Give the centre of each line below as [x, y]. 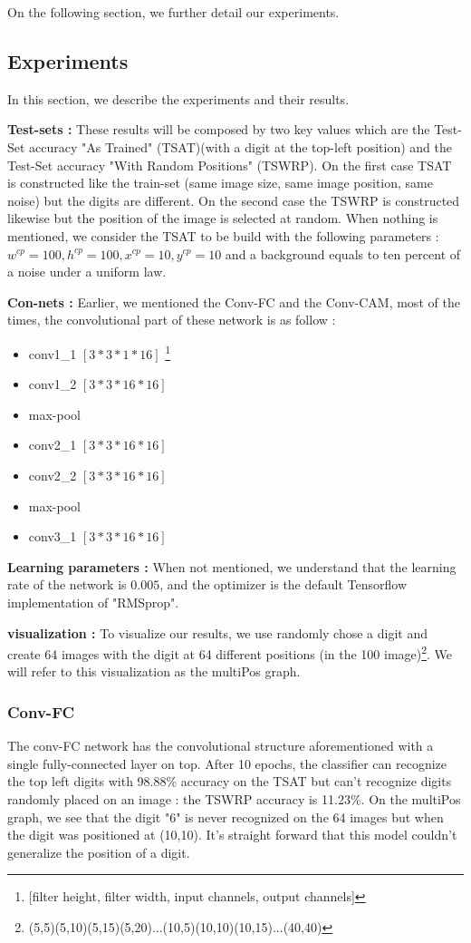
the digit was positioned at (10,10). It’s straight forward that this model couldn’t [232, 835]
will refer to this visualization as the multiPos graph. [154, 671]
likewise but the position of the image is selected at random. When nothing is [223, 218]
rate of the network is [67, 584]
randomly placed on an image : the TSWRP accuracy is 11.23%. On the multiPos [234, 798]
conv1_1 [53, 353]
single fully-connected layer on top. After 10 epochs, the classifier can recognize [227, 763]
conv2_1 [53, 445]
